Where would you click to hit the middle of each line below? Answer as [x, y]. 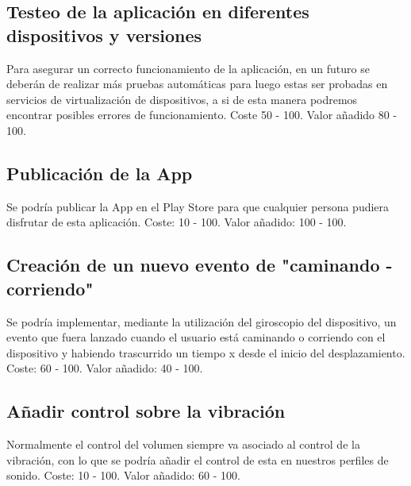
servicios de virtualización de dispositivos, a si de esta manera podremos [182, 99]
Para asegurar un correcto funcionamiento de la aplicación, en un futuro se [188, 68]
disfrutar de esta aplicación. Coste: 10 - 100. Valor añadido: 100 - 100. [177, 222]
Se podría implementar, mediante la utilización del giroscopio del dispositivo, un [202, 321]
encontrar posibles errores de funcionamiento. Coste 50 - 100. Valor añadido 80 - [202, 115]
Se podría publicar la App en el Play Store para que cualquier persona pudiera [198, 206]
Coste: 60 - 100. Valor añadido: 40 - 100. [105, 368]
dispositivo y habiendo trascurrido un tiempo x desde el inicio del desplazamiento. [206, 352]
